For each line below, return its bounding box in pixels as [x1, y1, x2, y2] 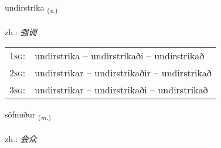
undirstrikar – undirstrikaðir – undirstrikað [35, 66, 212, 80]
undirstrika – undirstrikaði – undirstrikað [35, 49, 205, 63]
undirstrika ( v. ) [5, 1, 58, 15]
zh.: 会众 [5, 133, 37, 145]
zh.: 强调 [5, 25, 37, 38]
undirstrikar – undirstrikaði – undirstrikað [35, 83, 208, 97]
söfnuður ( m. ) [5, 108, 52, 122]
